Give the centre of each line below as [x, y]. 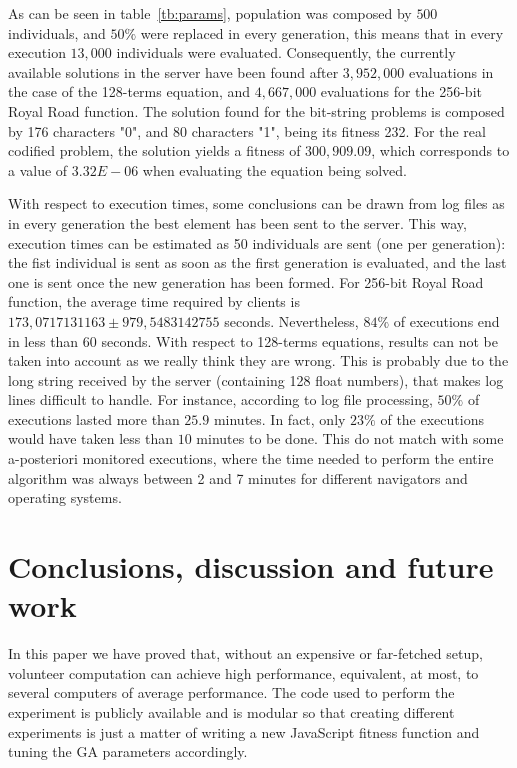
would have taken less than [91, 438]
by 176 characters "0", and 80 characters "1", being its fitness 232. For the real [247, 130]
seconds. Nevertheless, [291, 320]
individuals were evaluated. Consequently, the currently [286, 52]
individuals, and [57, 32]
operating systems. [65, 497]
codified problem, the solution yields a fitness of [154, 150]
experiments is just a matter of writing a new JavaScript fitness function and [244, 731]
